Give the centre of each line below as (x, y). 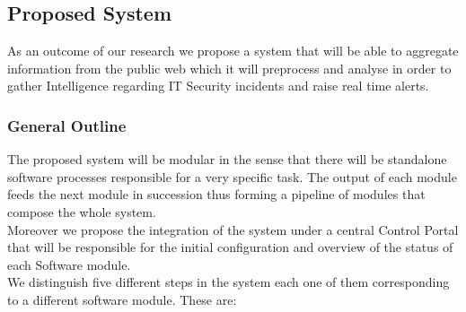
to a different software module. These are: (122, 299)
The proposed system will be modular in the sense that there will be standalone (227, 159)
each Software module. (69, 264)
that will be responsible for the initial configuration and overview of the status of (230, 247)
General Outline (67, 125)
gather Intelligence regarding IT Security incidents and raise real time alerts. (218, 86)
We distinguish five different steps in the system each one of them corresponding (229, 282)
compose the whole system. (82, 211)
